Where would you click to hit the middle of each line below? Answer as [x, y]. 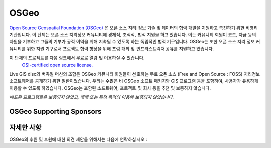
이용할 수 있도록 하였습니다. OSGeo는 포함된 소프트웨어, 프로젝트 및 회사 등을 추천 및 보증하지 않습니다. [110, 88]
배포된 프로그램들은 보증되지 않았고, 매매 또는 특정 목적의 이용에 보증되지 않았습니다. [92, 97]
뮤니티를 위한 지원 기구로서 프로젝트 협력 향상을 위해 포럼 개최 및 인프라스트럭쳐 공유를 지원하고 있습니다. [112, 49]
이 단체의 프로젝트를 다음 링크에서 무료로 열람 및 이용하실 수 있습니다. [77, 58]
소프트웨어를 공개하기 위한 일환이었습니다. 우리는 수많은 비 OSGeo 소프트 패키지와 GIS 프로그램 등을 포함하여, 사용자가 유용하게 [134, 81]
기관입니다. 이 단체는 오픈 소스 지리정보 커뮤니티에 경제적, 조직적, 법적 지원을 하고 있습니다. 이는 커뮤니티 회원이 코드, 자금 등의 [133, 34]
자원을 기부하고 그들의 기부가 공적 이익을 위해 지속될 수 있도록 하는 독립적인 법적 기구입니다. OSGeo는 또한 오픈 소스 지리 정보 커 [135, 42]
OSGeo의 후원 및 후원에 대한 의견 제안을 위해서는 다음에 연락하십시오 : [78, 139]
